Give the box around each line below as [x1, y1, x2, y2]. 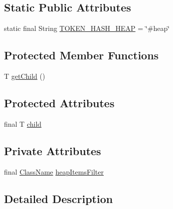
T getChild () [4, 71, 45, 81]
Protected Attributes [4, 95, 115, 110]
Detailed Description [4, 191, 113, 206]
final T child [4, 118, 42, 129]
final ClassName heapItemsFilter [4, 166, 104, 177]
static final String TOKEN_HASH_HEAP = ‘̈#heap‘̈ [4, 23, 170, 33]
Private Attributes [4, 143, 101, 158]
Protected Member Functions [4, 47, 159, 63]
